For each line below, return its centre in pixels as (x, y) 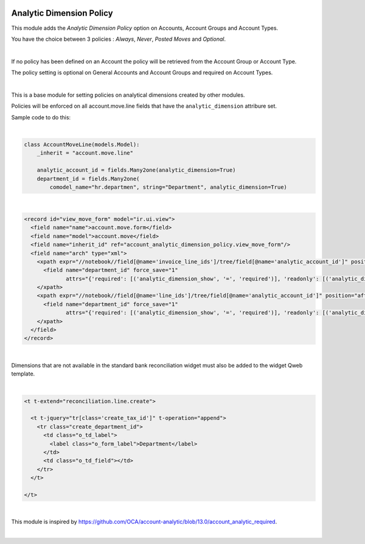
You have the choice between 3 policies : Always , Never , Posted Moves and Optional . (119, 39)
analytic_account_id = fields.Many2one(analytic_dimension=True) (136, 170)
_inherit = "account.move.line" (85, 153)
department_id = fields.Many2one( (88, 179)
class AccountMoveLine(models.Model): (82, 145)
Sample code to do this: (41, 117)
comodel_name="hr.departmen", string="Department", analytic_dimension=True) (168, 187)
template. (23, 374)
